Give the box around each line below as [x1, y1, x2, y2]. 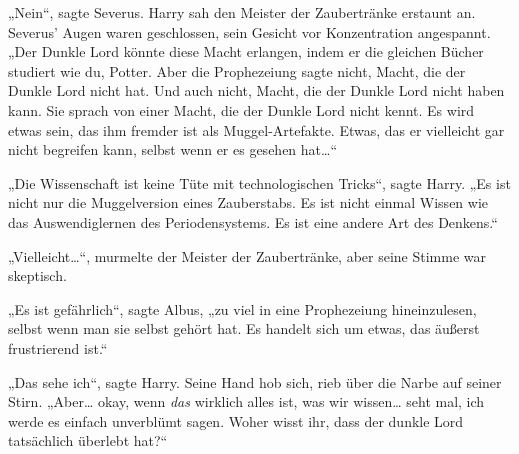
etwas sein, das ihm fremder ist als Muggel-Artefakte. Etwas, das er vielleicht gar [8, 119, 505, 140]
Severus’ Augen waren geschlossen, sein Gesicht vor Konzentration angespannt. [8, 21, 491, 42]
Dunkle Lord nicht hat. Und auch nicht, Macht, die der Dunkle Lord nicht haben [8, 80, 505, 101]
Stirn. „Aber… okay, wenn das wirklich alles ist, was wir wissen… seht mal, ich [8, 391, 485, 412]
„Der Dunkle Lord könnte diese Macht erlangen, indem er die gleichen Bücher [8, 41, 484, 62]
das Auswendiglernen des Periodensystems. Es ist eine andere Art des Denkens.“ [8, 211, 498, 232]
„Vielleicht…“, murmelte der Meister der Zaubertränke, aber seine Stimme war [8, 245, 487, 266]
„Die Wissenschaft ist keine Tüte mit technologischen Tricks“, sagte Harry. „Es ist [8, 172, 511, 193]
